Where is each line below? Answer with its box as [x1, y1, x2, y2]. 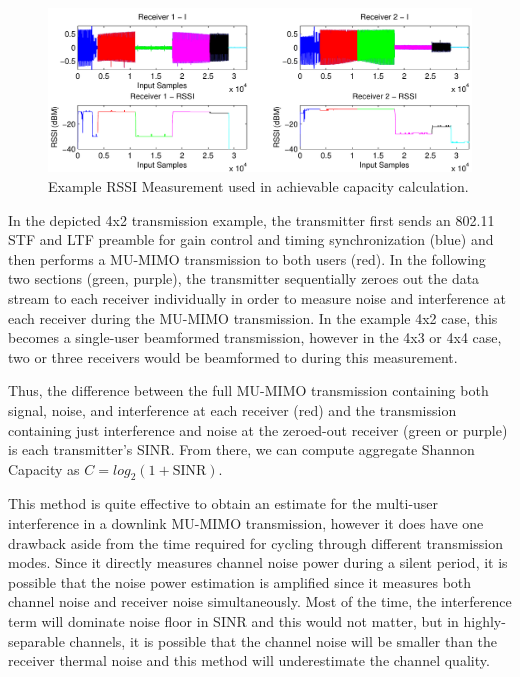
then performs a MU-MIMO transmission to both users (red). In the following [8, 248, 486, 269]
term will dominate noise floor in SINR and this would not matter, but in [8, 611, 459, 632]
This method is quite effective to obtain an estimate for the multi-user [8, 493, 439, 514]
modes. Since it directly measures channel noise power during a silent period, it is [8, 552, 508, 573]
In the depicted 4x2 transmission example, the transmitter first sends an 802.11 [8, 209, 495, 230]
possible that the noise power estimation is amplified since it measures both [8, 571, 472, 592]
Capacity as [8, 458, 80, 479]
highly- [463, 611, 506, 632]
